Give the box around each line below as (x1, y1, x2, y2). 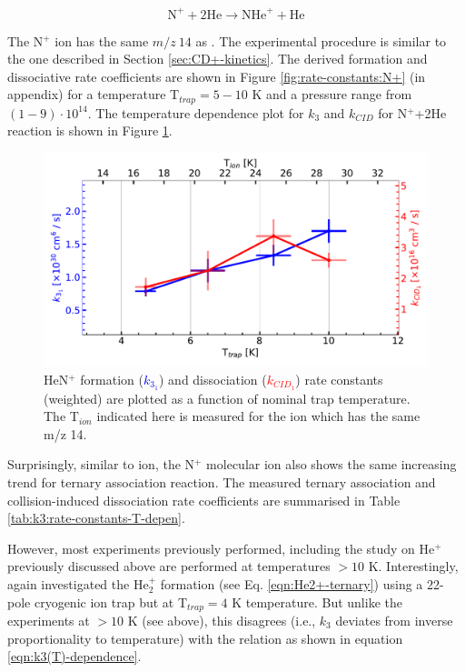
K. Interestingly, (368, 557, 459, 576)
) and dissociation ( (158, 369, 267, 388)
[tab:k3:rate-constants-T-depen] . (7, 508, 185, 527)
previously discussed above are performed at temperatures (7, 557, 331, 576)
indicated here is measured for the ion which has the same (96, 406, 420, 426)
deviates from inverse (335, 610, 453, 629)
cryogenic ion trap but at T (34, 592, 188, 611)
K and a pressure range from (252, 85, 412, 104)
